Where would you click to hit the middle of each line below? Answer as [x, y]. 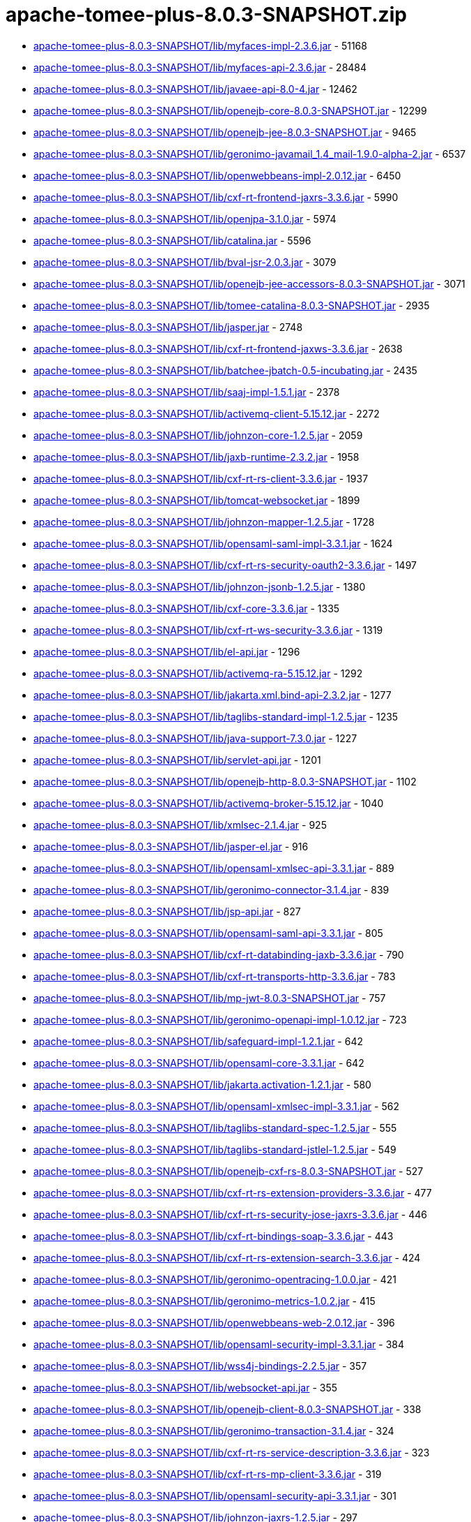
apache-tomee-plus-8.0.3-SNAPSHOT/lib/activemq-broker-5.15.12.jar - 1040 [209, 803]
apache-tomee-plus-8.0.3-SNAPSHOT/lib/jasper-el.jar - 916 [171, 846]
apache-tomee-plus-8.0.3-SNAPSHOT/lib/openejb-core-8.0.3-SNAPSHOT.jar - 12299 [230, 110]
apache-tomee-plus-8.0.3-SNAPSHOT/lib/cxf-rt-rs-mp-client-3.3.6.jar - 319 [208, 1474]
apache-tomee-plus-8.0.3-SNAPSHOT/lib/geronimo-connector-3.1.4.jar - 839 [211, 889]
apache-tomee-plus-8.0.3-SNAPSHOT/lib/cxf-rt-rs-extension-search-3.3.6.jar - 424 [227, 1257]
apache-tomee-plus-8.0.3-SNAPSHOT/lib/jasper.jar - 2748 [168, 327]
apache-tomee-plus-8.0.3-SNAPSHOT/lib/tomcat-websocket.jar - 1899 [197, 500]
